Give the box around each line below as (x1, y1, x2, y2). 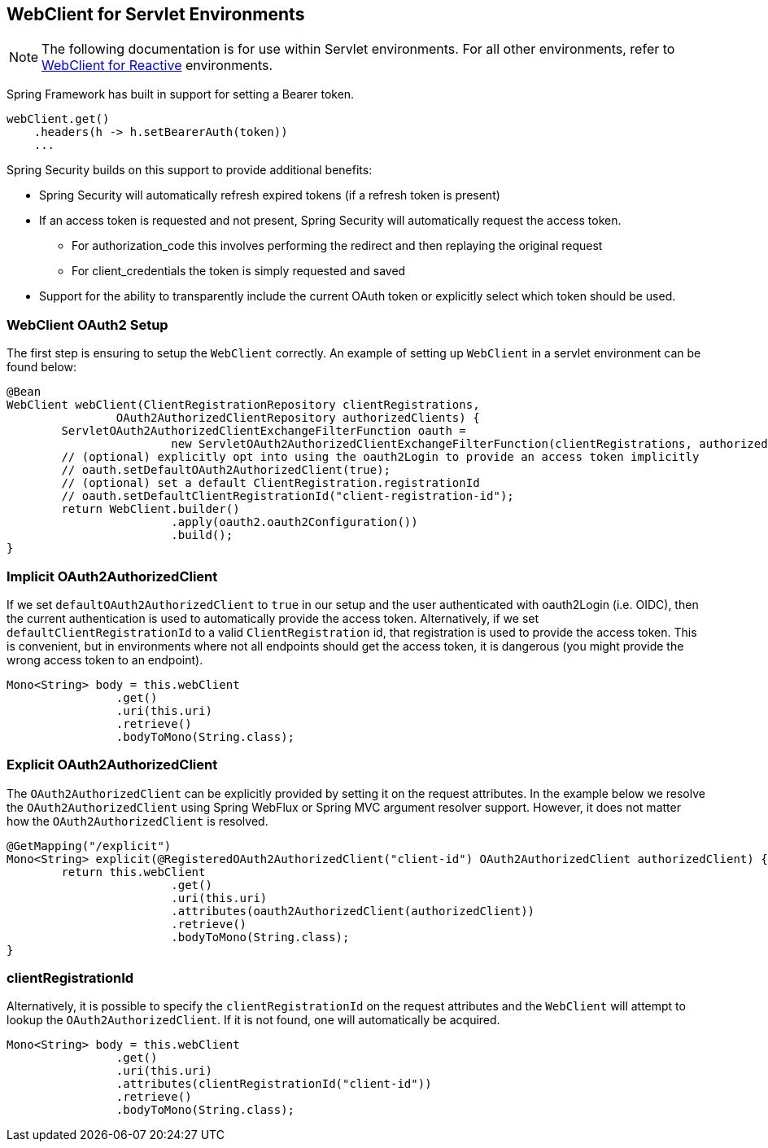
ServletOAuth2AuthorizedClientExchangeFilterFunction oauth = (61, 424, 466, 438)
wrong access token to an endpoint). (7, 652, 203, 667)
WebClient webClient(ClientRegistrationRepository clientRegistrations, (7, 398, 480, 412)
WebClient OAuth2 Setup (7, 316, 168, 333)
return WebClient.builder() (61, 502, 240, 516)
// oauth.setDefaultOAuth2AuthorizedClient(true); (61, 463, 391, 477)
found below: (7, 360, 76, 375)
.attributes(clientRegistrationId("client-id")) (116, 1077, 432, 1091)
